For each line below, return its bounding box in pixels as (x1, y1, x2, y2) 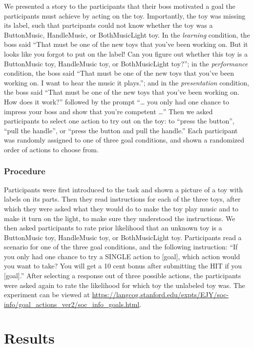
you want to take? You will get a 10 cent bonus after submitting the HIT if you (4, 261, 242, 271)
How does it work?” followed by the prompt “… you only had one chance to (4, 96, 230, 106)
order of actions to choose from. (4, 144, 99, 154)
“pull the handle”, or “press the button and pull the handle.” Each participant (4, 125, 238, 135)
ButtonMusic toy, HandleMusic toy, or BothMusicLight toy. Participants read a (4, 232, 242, 242)
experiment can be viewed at (4, 289, 90, 300)
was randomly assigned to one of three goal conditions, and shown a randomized (4, 135, 245, 145)
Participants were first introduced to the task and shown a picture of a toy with (4, 184, 243, 194)
